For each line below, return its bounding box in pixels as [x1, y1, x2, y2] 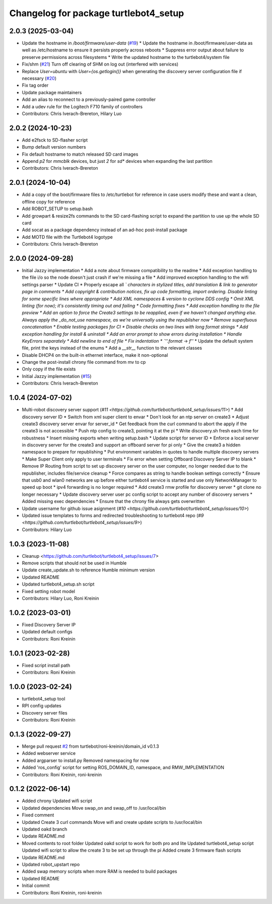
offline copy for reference [22, 199, 75, 205]
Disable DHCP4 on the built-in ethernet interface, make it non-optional [22, 352, 168, 358]
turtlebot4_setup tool [22, 695, 65, 701]
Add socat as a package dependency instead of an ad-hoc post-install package [22, 227, 187, 233]
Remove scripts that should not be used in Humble [22, 560, 127, 566]
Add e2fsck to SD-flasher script [22, 137, 88, 143]
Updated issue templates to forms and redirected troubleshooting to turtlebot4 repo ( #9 [22, 512, 204, 519]
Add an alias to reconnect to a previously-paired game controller [22, 96, 156, 103]
